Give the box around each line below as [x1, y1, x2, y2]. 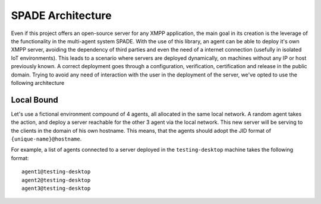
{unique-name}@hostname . [11, 135, 82, 142]
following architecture [11, 79, 65, 86]
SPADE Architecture [11, 9, 112, 22]
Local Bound [11, 95, 59, 105]
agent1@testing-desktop [21, 168, 91, 175]
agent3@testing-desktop [21, 184, 91, 192]
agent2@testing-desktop [21, 177, 91, 183]
